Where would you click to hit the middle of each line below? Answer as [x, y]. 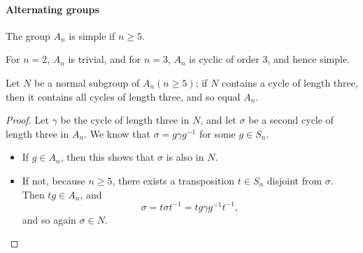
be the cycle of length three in [125, 120]
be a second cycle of [291, 120]
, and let [218, 120]
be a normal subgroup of [87, 82]
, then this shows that [107, 157]
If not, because [54, 180]
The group [28, 35]
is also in [185, 157]
